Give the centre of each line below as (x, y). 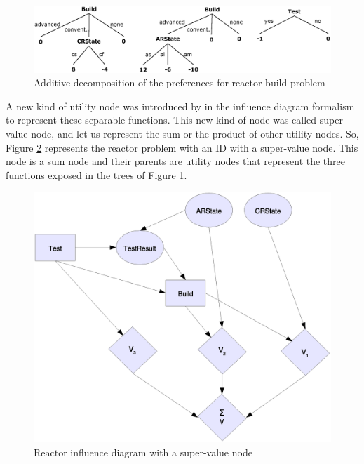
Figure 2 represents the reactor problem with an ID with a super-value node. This (182, 147)
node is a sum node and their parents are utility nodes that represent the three (176, 161)
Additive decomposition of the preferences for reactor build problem (180, 82)
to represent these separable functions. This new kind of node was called (161, 120)
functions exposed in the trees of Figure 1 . (96, 174)
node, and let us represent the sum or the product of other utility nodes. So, (195, 134)
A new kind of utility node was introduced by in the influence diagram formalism (180, 106)
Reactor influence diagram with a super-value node (143, 452)
